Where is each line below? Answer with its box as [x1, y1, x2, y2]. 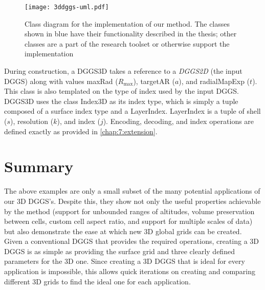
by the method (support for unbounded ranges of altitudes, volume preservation [4, 205, 255, 216]
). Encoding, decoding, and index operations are [103, 116, 254, 126]
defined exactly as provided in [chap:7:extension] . [4, 126, 158, 136]
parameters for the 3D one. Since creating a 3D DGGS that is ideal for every [4, 256, 245, 266]
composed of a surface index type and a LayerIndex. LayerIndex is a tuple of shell [4, 106, 261, 116]
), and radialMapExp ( [179, 75, 250, 86]
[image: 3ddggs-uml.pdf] [25, 4, 109, 11]
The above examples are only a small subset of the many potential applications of [4, 185, 260, 196]
